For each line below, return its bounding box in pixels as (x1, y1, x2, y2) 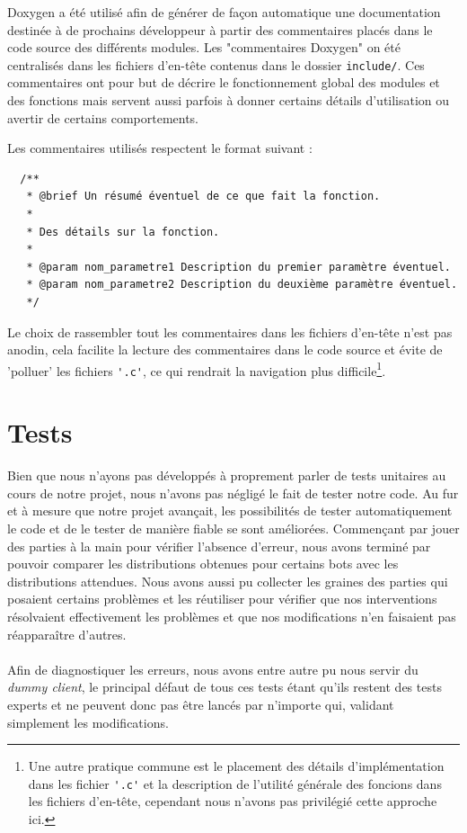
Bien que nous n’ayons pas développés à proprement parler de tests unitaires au (7, 466, 446, 485)
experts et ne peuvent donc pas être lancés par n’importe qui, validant (7, 694, 394, 713)
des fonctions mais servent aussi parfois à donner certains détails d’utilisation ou (7, 91, 450, 110)
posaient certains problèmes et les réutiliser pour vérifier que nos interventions (7, 589, 437, 608)
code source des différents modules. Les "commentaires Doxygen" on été (7, 38, 401, 57)
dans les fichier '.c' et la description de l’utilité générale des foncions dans (28, 774, 442, 793)
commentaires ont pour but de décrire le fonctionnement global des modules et (7, 73, 440, 92)
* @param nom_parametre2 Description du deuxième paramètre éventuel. (26, 278, 458, 291)
